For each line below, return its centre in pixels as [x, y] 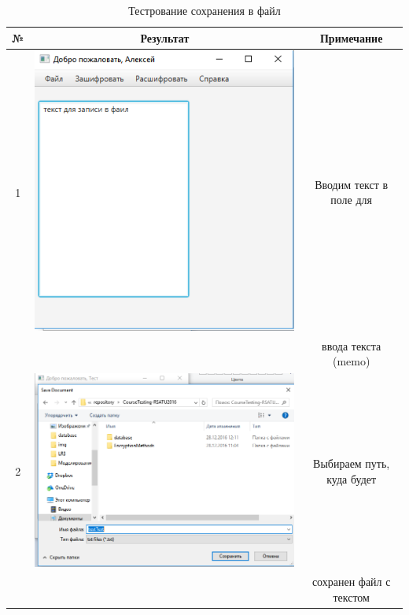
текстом [351, 596]
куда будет [352, 479]
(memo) [351, 361]
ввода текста [352, 345]
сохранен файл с [351, 582]
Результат [165, 37]
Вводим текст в [352, 184]
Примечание [351, 37]
